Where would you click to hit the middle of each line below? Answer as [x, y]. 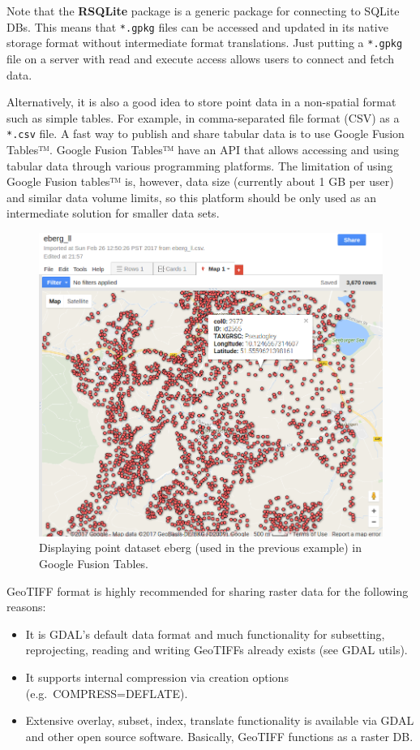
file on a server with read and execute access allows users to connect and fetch [201, 58]
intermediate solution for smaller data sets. [113, 213]
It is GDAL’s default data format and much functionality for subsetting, [205, 634]
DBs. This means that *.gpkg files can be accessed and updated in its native [197, 26]
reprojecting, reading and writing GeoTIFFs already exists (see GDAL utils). [216, 650]
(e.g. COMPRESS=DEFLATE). [107, 693]
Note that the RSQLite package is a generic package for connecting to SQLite [203, 11]
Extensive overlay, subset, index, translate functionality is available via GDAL [220, 720]
